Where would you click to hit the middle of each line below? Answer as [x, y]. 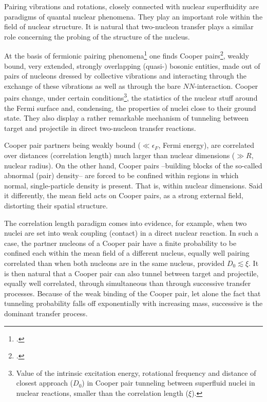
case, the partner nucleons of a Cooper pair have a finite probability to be [120, 243]
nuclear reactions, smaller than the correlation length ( [102, 393]
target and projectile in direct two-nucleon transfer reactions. [100, 128]
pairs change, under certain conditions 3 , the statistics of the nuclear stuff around [131, 97]
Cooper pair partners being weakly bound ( [72, 145]
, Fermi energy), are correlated [206, 145]
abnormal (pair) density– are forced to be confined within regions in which [121, 175]
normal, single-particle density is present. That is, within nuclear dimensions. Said [133, 185]
